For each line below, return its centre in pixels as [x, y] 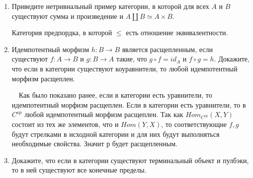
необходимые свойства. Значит [58, 144]
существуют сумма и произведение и [67, 16]
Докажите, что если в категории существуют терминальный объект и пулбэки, [130, 160]
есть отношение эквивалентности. [177, 32]
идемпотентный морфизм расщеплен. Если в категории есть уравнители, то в [129, 104]
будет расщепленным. [145, 144]
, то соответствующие [194, 124]
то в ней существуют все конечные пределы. [79, 170]
